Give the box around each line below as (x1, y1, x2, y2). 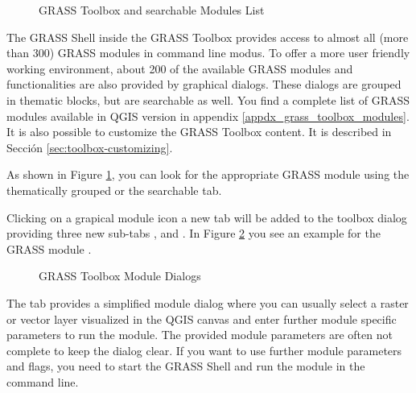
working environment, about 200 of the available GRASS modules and (6, 60, 353, 77)
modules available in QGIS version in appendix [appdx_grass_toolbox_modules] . (6, 107, 410, 124)
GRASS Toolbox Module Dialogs (39, 267, 201, 284)
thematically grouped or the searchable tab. (6, 181, 222, 198)
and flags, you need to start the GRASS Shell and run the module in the (6, 358, 365, 374)
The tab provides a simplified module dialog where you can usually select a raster (6, 294, 409, 311)
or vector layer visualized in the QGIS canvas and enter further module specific (6, 310, 397, 327)
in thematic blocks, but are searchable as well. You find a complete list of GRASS (6, 91, 410, 108)
